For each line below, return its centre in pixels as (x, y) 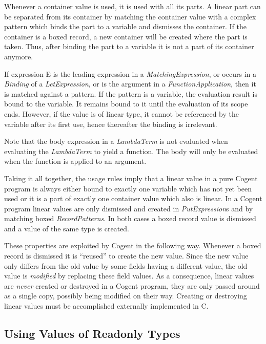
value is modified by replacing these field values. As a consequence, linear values (129, 276)
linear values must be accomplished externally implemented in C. (106, 306)
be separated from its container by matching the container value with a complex (130, 16)
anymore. (19, 56)
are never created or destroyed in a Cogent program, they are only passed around (132, 285)
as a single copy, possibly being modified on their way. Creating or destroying (126, 296)
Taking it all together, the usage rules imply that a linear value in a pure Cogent (131, 178)
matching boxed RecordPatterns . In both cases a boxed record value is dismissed (130, 218)
